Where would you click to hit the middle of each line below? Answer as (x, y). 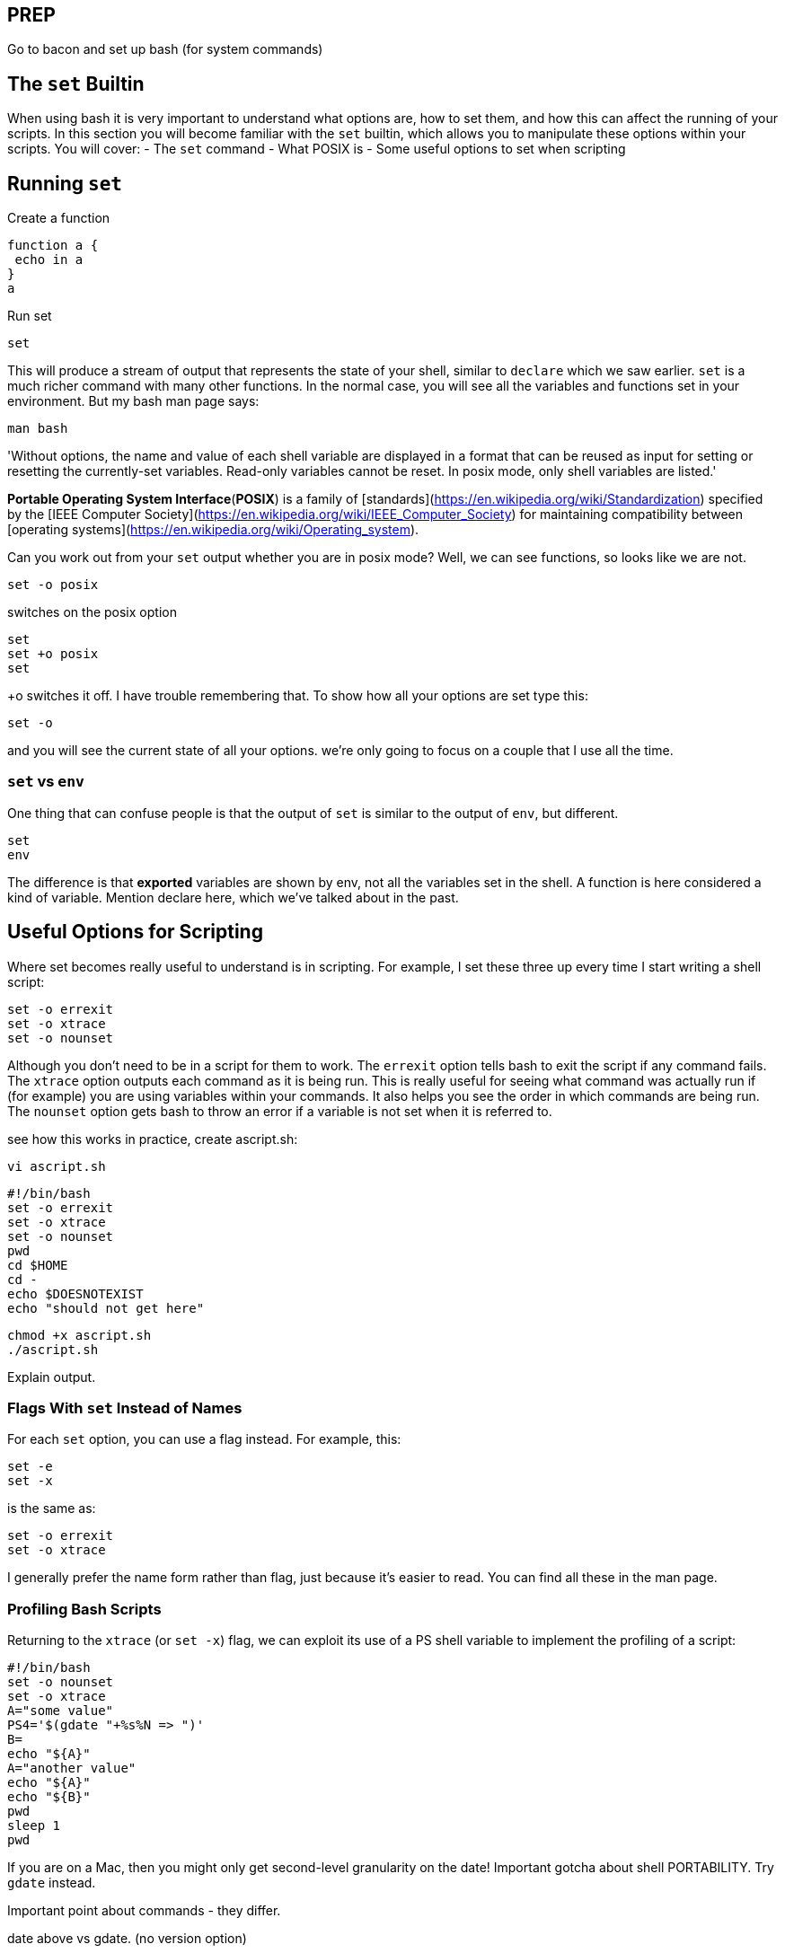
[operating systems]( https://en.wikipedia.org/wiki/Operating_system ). (213, 530)
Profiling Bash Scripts (84, 1609)
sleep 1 (34, 1826)
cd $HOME (38, 1265)
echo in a (49, 260)
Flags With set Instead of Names (125, 1408)
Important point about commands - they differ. (144, 1911)
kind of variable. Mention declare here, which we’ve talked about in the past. (233, 897)
